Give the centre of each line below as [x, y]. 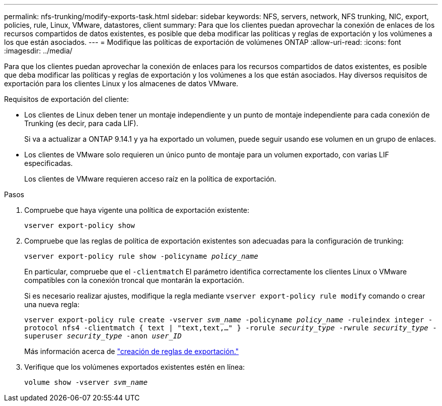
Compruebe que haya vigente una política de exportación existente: [137, 210]
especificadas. [49, 163]
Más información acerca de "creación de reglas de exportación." [132, 351]
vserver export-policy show [80, 225]
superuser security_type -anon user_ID [103, 336]
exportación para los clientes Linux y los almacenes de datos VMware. [121, 83]
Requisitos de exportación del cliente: [67, 99]
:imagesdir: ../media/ [38, 51]
